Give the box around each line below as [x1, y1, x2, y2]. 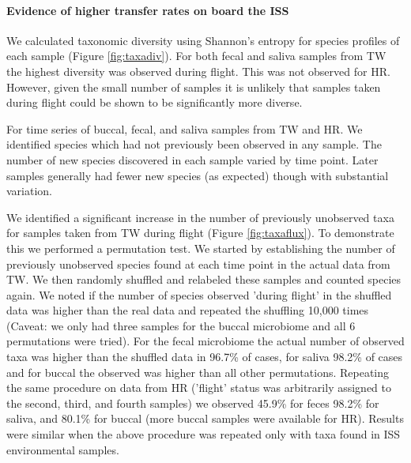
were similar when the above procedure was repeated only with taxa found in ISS [6, 426, 401, 442]
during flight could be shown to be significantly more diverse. [6, 94, 303, 111]
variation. [6, 183, 53, 199]
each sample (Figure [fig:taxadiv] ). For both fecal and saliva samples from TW [6, 47, 386, 64]
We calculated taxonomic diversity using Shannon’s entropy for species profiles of [6, 32, 400, 48]
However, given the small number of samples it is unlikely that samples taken [6, 78, 381, 95]
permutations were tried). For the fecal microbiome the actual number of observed [6, 333, 405, 349]
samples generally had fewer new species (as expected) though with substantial [6, 167, 389, 183]
